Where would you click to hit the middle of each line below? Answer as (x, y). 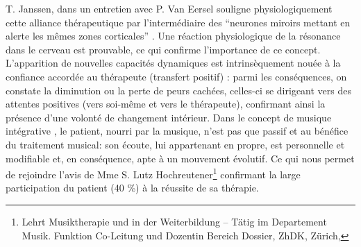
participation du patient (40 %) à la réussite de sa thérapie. (132, 188)
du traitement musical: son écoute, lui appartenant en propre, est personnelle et (175, 144)
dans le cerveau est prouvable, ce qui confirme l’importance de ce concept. (163, 49)
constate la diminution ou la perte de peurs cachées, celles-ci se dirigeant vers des (179, 90)
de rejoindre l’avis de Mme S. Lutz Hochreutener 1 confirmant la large (153, 173)
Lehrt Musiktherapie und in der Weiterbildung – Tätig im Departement (174, 221)
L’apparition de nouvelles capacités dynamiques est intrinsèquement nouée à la (173, 63)
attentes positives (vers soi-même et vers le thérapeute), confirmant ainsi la (166, 104)
